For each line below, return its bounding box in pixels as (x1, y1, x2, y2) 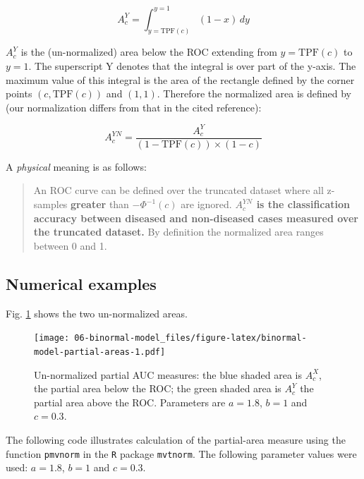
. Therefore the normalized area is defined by (157, 86, 351, 101)
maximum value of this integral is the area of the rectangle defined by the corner (6, 72, 355, 87)
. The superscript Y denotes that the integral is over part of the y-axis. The (28, 58, 356, 73)
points (6, 86, 32, 101)
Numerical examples (6, 272, 157, 294)
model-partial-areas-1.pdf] (34, 346, 166, 357)
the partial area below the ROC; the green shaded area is (34, 381, 281, 396)
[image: (34, 333, 70, 344)
